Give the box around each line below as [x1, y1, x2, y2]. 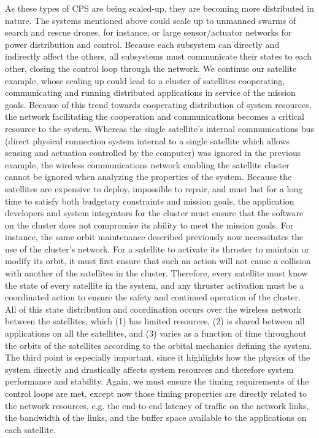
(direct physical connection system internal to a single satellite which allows [5, 134, 290, 147]
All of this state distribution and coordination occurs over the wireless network [5, 302, 301, 315]
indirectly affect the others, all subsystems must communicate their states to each [5, 50, 312, 63]
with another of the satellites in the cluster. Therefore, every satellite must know [5, 267, 308, 280]
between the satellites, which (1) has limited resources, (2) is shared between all [5, 315, 305, 327]
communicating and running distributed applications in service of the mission [5, 86, 296, 99]
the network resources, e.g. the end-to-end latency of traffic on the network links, [5, 399, 309, 412]
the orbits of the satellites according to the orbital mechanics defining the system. [5, 338, 312, 351]
